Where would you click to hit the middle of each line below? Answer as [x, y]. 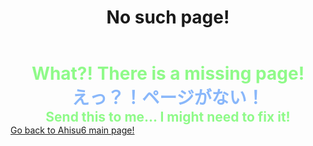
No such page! [168, 17]
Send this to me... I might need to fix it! [168, 117]
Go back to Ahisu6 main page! [72, 130]
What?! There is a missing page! [168, 73]
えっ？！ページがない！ [168, 98]
